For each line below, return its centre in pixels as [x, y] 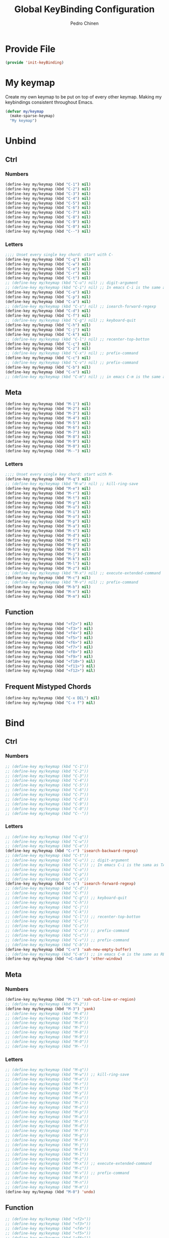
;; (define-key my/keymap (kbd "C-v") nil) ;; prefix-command [72, 363]
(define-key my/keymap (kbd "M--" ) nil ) [48, 451]
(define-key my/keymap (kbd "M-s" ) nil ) [48, 531]
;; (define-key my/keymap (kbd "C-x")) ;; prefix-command [67, 931]
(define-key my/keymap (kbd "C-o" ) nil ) [48, 292]
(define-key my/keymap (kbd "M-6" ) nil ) [48, 428]
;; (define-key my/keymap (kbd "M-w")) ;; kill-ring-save [67, 1074]
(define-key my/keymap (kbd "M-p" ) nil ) [48, 522]
